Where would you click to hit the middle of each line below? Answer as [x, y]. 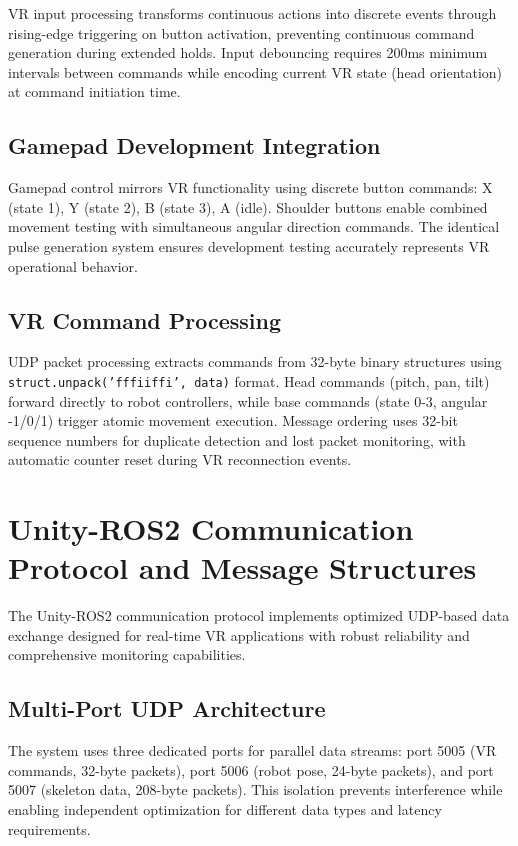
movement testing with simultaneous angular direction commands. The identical [254, 226]
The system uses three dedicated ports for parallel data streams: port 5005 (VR [252, 750]
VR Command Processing [145, 319]
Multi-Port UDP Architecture [167, 708]
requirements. [49, 828]
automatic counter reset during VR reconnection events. [180, 459]
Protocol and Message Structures [242, 567]
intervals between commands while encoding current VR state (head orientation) [255, 71]
